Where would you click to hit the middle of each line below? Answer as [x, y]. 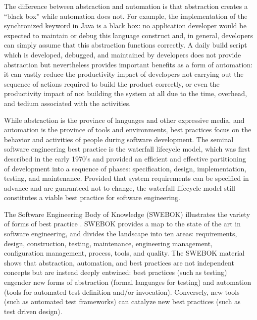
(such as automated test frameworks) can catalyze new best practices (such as [122, 301]
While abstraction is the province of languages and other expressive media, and [124, 120]
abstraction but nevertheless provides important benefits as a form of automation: [128, 64]
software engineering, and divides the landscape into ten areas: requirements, [121, 234]
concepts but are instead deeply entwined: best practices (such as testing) [116, 272]
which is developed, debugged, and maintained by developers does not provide [123, 54]
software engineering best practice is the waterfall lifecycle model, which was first [127, 149]
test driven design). [33, 311]
